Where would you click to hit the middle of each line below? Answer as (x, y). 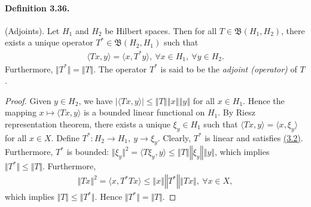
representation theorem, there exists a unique (88, 124)
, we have (96, 100)
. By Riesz (237, 112)
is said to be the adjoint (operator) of (229, 69)
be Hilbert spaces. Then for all (161, 30)
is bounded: (88, 152)
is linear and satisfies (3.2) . (254, 137)
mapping (21, 112)
